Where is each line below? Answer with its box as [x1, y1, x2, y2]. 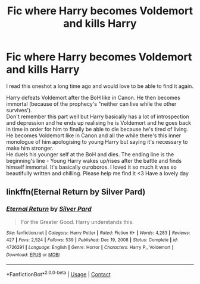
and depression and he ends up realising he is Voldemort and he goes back [6, 119, 192, 126]
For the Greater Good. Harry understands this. [20, 218, 134, 225]
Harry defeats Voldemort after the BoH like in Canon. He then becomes [6, 94, 180, 101]
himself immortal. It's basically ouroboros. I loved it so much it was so [6, 163, 177, 171]
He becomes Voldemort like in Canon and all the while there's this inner [6, 132, 182, 139]
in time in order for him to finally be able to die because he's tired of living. [6, 125, 189, 132]
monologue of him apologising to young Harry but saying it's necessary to [6, 138, 188, 145]
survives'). [6, 106, 32, 113]
